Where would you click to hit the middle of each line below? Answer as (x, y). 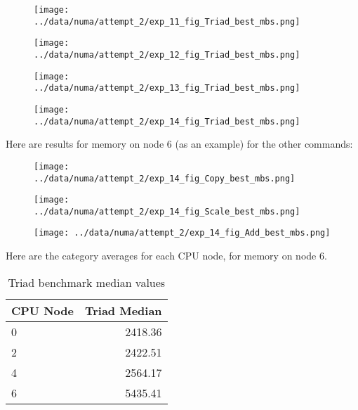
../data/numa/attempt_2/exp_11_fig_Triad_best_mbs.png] (167, 21)
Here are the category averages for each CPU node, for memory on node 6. (166, 256)
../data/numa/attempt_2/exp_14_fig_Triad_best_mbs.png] (167, 121)
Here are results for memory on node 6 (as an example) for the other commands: (179, 144)
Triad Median (123, 310)
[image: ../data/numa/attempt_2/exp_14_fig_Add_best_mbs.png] (182, 233)
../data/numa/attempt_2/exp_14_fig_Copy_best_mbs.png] (165, 178)
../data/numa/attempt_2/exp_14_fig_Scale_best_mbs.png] (167, 211)
